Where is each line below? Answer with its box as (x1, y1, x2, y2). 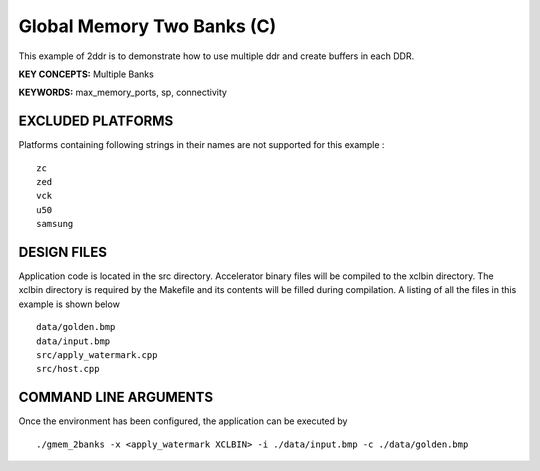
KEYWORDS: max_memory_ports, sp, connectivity (18, 86, 227, 99)
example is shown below (18, 298, 120, 310)
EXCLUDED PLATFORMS (18, 113, 174, 130)
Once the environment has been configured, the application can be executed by (18, 415, 348, 427)
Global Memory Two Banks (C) (18, 15, 277, 37)
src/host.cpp (36, 363, 100, 375)
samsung (36, 218, 74, 230)
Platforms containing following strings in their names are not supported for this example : (18, 139, 385, 151)
